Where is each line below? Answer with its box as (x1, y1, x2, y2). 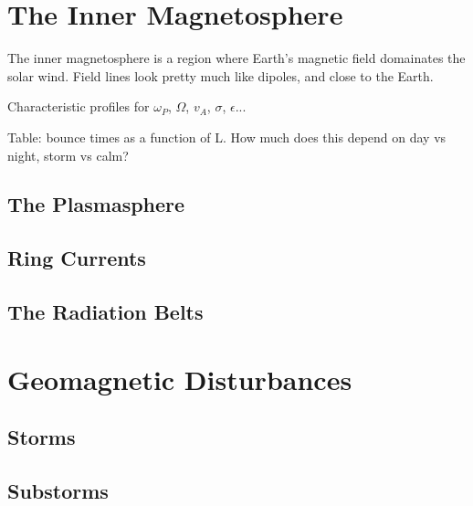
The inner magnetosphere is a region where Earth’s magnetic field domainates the (7, 48, 466, 68)
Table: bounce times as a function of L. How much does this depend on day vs (7, 127, 447, 146)
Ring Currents (7, 244, 146, 272)
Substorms (7, 476, 109, 504)
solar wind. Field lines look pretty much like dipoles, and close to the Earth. (7, 66, 434, 85)
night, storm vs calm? (7, 145, 129, 164)
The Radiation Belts (7, 298, 204, 326)
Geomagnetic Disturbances (7, 360, 352, 397)
